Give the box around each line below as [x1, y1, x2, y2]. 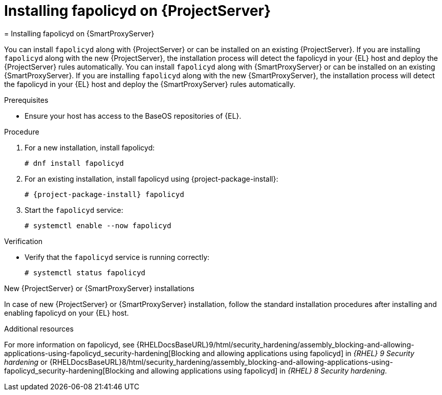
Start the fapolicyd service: [25, 205, 123, 214]
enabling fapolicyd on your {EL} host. [4, 308, 129, 317]
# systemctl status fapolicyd [25, 268, 146, 277]
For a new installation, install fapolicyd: [25, 143, 155, 152]
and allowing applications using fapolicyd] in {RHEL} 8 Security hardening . [136, 366, 387, 375]
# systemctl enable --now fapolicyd [25, 221, 171, 230]
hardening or [4, 357, 48, 366]
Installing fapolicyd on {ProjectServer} [4, 2, 271, 19]
